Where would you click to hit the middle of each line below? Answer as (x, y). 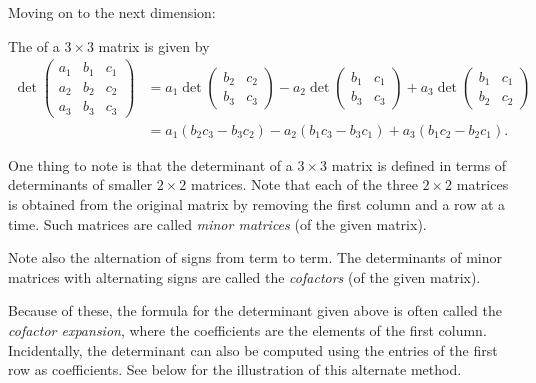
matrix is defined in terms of (419, 164)
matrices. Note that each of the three (304, 184)
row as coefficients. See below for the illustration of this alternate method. (235, 369)
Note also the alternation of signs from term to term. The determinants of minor (255, 257)
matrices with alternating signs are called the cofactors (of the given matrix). (244, 276)
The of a (34, 45)
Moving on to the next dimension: (112, 12)
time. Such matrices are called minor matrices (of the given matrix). (217, 223)
